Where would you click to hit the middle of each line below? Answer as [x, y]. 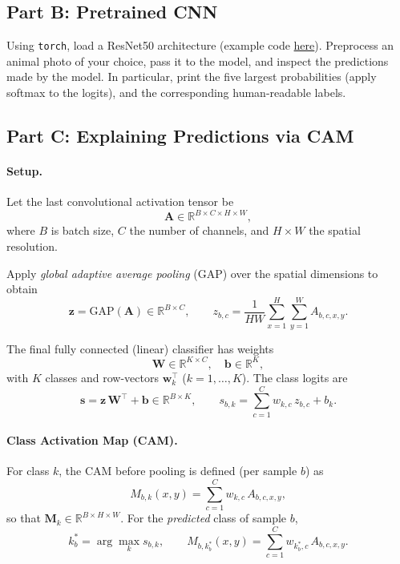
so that [24, 518]
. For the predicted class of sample [204, 518]
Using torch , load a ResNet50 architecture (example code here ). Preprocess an [200, 45]
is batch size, [83, 230]
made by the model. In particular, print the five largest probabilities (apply [192, 77]
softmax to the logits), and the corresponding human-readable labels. [176, 93]
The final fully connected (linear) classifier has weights [140, 348]
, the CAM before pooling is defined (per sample [178, 471]
